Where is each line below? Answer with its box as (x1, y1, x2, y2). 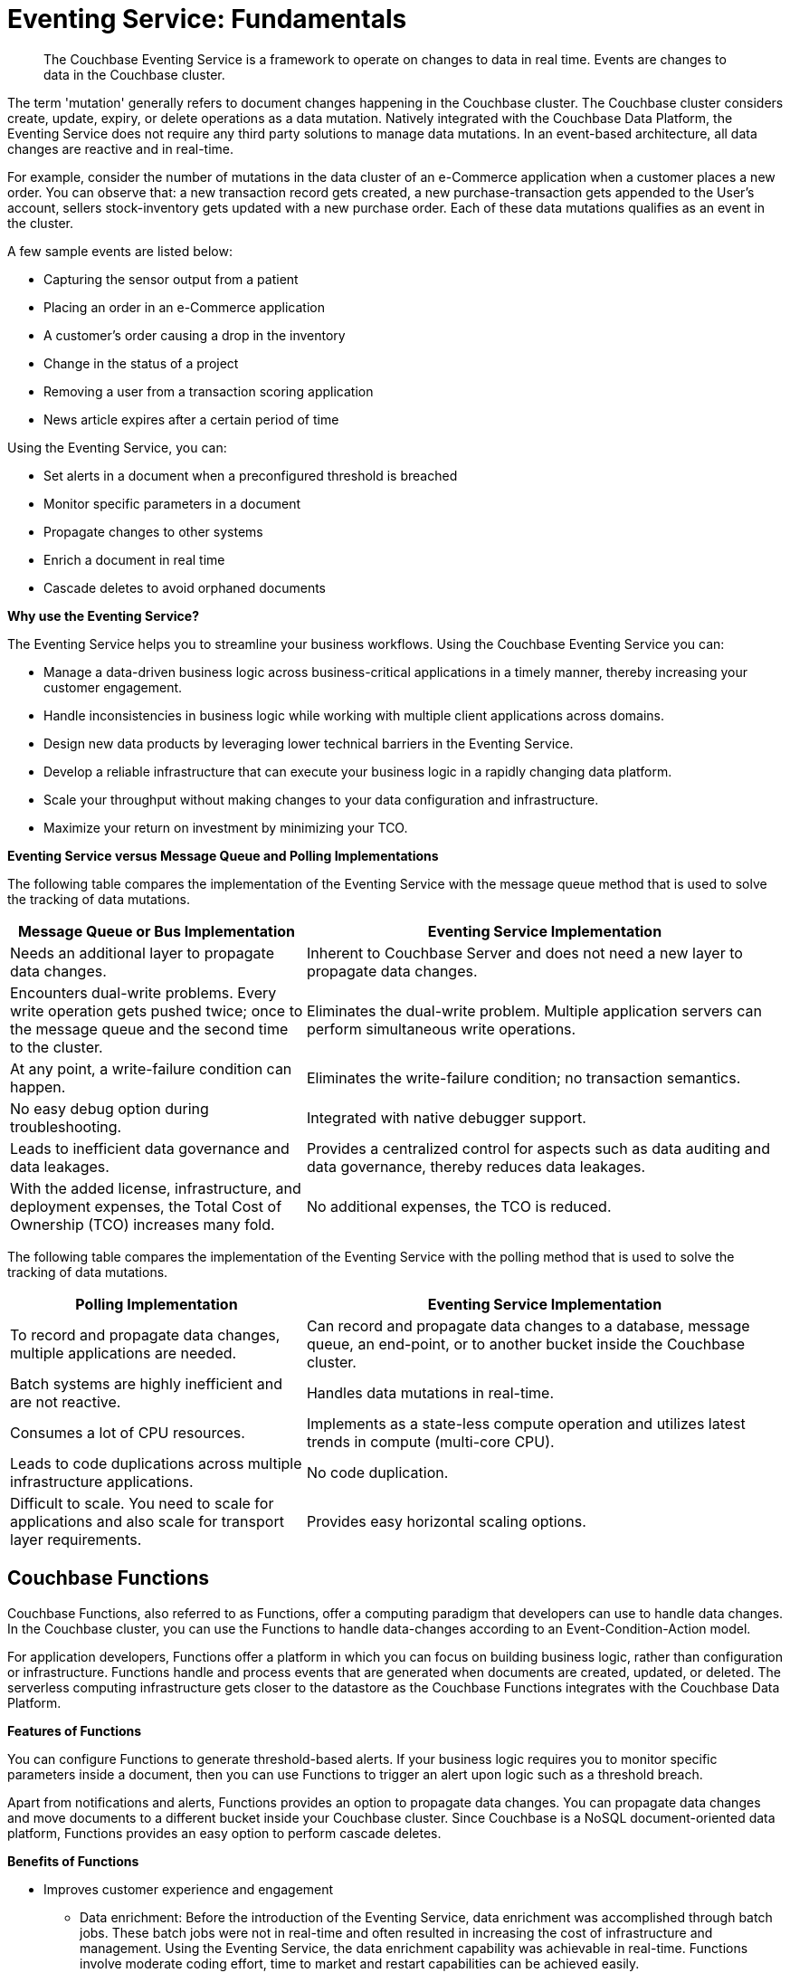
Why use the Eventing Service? (7, 607, 200, 624)
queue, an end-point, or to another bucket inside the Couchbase (306, 1334, 745, 1353)
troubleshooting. (10, 1117, 122, 1136)
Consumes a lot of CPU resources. (10, 1423, 245, 1442)
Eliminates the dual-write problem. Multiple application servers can (306, 1001, 762, 1020)
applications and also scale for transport (10, 1511, 284, 1530)
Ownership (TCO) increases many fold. (10, 1215, 275, 1234)
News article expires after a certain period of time (43, 411, 339, 427)
